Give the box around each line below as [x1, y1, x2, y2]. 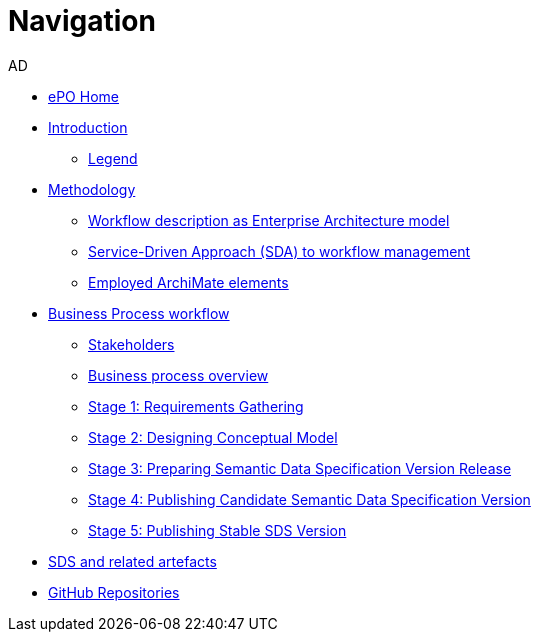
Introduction [48, 118, 128, 136]
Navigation [8, 4, 156, 38]
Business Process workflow [48, 304, 230, 322]
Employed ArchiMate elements [88, 273, 289, 291]
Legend [88, 149, 138, 167]
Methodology [48, 180, 136, 198]
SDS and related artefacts [48, 552, 217, 570]
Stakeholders [88, 335, 175, 353]
